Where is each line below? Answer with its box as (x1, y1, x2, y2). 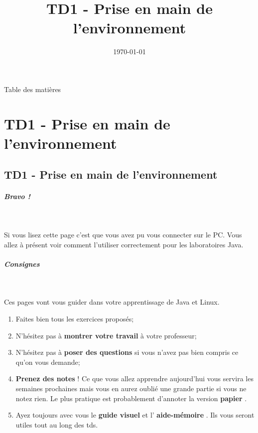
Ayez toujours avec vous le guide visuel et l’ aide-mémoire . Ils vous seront (15, 410, 255, 420)
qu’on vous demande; (15, 356, 80, 367)
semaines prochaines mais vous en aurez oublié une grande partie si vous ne (15, 383, 247, 393)
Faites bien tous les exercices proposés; (15, 313, 134, 324)
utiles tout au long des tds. (15, 419, 98, 430)
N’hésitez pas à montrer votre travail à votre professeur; (15, 330, 197, 340)
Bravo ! (4, 191, 30, 202)
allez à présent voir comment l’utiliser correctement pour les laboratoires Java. (4, 239, 244, 249)
